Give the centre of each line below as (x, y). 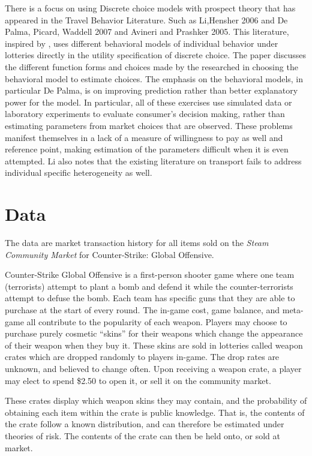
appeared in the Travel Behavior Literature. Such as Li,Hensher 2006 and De (146, 19)
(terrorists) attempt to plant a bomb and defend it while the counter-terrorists (149, 286)
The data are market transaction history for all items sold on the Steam (137, 243)
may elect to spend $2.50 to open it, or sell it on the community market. (138, 380)
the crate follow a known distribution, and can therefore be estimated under (145, 424)
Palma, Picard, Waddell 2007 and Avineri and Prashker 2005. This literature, (147, 31)
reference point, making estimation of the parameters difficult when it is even (147, 149)
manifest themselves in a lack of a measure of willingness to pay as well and (144, 137)
